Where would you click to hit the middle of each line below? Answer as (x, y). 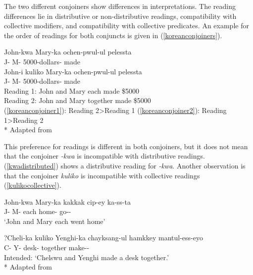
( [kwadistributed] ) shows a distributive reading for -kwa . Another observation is (125, 165)
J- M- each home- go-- (38, 211)
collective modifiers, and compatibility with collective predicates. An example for (126, 26)
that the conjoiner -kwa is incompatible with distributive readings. (104, 156)
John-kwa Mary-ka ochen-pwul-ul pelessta (68, 52)
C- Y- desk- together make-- (47, 247)
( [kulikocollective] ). (33, 185)
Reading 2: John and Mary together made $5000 (77, 100)
